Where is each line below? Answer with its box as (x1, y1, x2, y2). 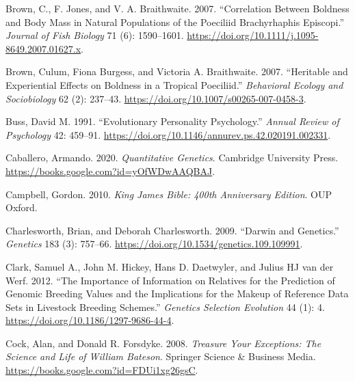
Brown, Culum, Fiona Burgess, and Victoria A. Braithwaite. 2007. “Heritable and (5, 64, 348, 79)
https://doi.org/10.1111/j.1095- (187, 28, 319, 42)
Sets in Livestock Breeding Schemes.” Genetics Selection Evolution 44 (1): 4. (5, 299, 325, 314)
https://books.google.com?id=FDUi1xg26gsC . (5, 363, 198, 377)
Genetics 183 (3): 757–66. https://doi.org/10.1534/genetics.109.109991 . (5, 236, 303, 251)
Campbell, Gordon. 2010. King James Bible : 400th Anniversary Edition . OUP (5, 187, 332, 201)
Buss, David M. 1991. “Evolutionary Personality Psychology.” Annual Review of (5, 114, 339, 128)
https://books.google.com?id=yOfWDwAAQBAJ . (5, 163, 215, 178)
